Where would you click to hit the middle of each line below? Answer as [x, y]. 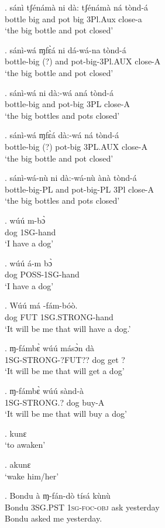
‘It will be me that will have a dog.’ [68, 328]
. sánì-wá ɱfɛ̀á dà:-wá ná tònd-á [62, 135]
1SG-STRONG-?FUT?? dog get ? [65, 359]
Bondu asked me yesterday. [54, 518]
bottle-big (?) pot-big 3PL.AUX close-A [76, 146]
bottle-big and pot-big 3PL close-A [67, 104]
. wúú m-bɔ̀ [25, 220]
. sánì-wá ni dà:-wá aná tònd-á [59, 92]
